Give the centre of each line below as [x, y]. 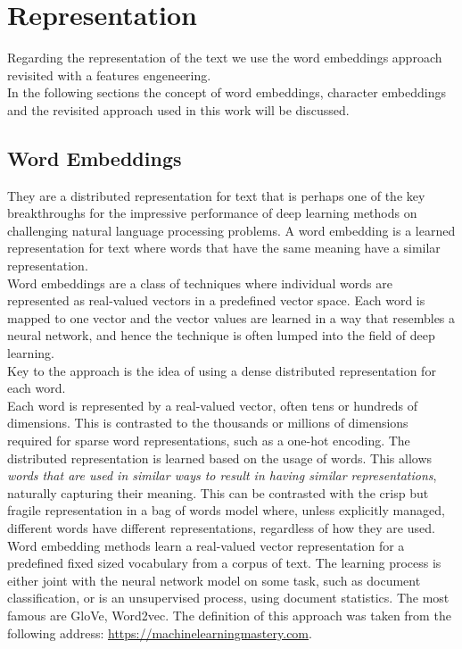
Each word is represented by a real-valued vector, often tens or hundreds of [213, 405]
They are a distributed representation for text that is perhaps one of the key [216, 195]
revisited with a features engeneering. [109, 75]
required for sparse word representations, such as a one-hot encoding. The [209, 441]
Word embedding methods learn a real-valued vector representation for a [206, 545]
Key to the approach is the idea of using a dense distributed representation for [222, 370]
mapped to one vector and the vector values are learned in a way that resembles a [231, 317]
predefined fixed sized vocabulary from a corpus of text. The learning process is [224, 563]
